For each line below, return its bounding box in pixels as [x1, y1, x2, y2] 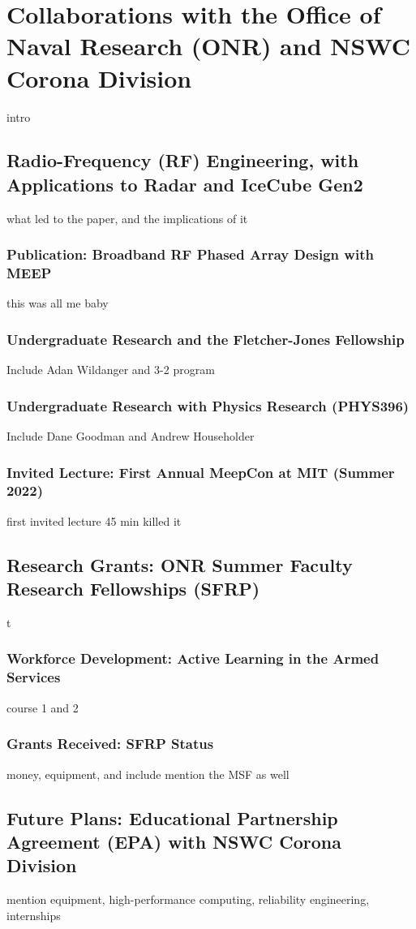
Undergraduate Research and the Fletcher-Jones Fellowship [6, 329, 405, 349]
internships [6, 906, 61, 923]
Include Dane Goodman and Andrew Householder [6, 428, 255, 445]
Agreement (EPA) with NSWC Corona [6, 828, 342, 854]
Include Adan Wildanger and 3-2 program [6, 361, 215, 378]
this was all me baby [6, 295, 109, 312]
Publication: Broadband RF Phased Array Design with [6, 244, 374, 265]
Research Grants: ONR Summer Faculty [6, 552, 353, 577]
